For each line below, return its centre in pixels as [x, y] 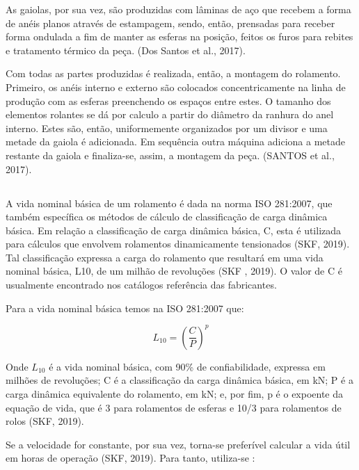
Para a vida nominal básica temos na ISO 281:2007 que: [125, 308]
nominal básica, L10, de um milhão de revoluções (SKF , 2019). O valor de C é [174, 271]
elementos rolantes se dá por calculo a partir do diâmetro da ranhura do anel [170, 114]
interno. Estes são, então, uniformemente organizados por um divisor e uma [167, 128]
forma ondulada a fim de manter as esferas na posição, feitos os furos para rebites [179, 37]
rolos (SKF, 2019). [45, 421]
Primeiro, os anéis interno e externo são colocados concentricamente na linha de [176, 87]
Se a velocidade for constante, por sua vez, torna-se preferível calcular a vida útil [178, 444]
